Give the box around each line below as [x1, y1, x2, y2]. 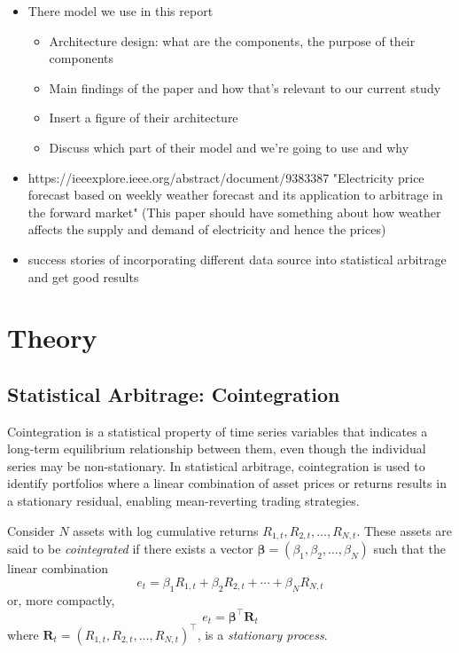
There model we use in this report [27, 2, 214, 20]
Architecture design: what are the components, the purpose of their [49, 31, 416, 50]
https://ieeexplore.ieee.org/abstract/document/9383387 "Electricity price [27, 168, 424, 186]
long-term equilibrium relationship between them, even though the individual [7, 439, 426, 458]
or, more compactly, [7, 590, 115, 609]
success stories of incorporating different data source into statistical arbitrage [27, 249, 447, 268]
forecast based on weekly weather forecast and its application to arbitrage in [27, 185, 443, 204]
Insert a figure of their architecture [49, 108, 238, 127]
